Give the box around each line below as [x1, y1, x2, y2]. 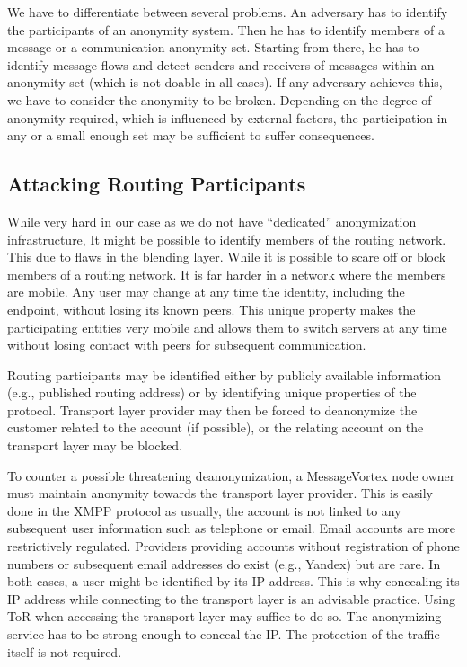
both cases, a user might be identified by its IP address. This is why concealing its [7, 572, 460, 591]
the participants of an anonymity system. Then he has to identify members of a [7, 20, 445, 39]
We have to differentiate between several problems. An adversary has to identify [7, 3, 448, 21]
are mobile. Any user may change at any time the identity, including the [7, 282, 405, 301]
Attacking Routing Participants [7, 170, 306, 198]
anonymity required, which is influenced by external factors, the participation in [7, 108, 448, 127]
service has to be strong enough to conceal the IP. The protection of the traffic [7, 625, 440, 644]
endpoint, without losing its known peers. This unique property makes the [7, 299, 416, 318]
